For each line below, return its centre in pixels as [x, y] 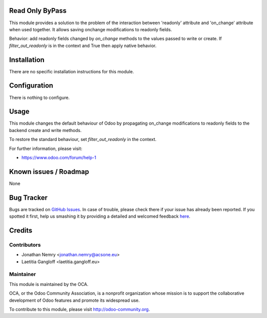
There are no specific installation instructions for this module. [72, 71]
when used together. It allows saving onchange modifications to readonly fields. [91, 29]
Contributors [25, 245]
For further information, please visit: [46, 148]
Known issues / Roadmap [49, 171]
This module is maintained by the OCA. [49, 284]
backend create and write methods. [45, 130]
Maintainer [22, 274]
